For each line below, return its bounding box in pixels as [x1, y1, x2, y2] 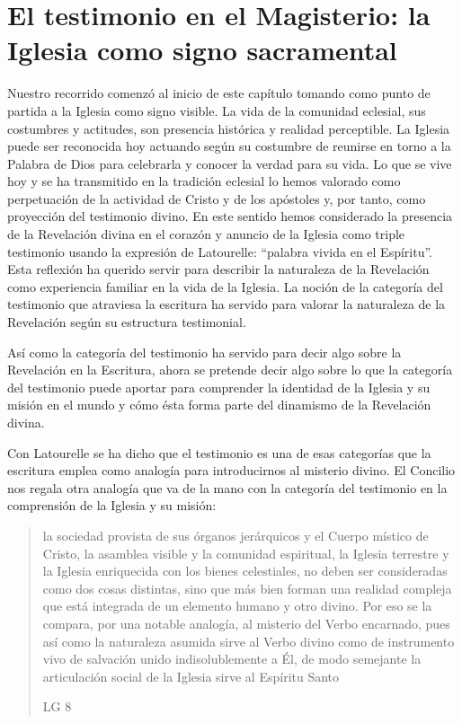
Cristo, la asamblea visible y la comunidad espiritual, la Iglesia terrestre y [42, 543, 449, 562]
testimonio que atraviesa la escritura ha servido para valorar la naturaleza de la [7, 295, 446, 313]
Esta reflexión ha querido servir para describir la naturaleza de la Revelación [7, 260, 430, 278]
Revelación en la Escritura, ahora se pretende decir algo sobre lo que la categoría [7, 360, 453, 379]
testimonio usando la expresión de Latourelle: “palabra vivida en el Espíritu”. [7, 242, 433, 260]
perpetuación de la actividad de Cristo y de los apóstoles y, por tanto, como [7, 189, 426, 207]
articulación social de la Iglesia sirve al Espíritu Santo [42, 666, 340, 685]
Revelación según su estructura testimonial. [7, 313, 246, 331]
